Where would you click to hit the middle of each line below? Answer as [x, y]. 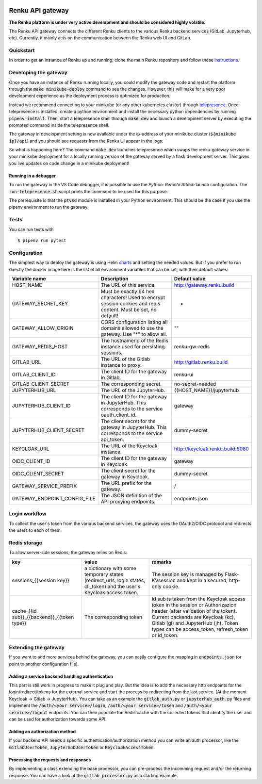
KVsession [164, 580]
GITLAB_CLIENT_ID [34, 375]
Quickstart [22, 50]
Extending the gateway [37, 647]
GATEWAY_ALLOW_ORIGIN [43, 328]
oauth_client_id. [119, 415]
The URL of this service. [128, 285]
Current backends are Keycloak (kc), [193, 617]
